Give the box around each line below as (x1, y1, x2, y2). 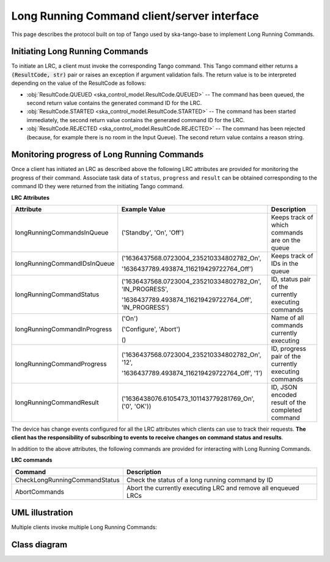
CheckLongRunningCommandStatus (15, 475, 120, 484)
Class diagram (11, 539, 67, 550)
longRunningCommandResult (15, 398, 99, 407)
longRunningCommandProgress (15, 360, 107, 368)
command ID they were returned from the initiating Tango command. (11, 183, 185, 190)
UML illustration (11, 508, 73, 518)
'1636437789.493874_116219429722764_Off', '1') (121, 369, 263, 378)
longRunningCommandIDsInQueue (15, 260, 115, 268)
